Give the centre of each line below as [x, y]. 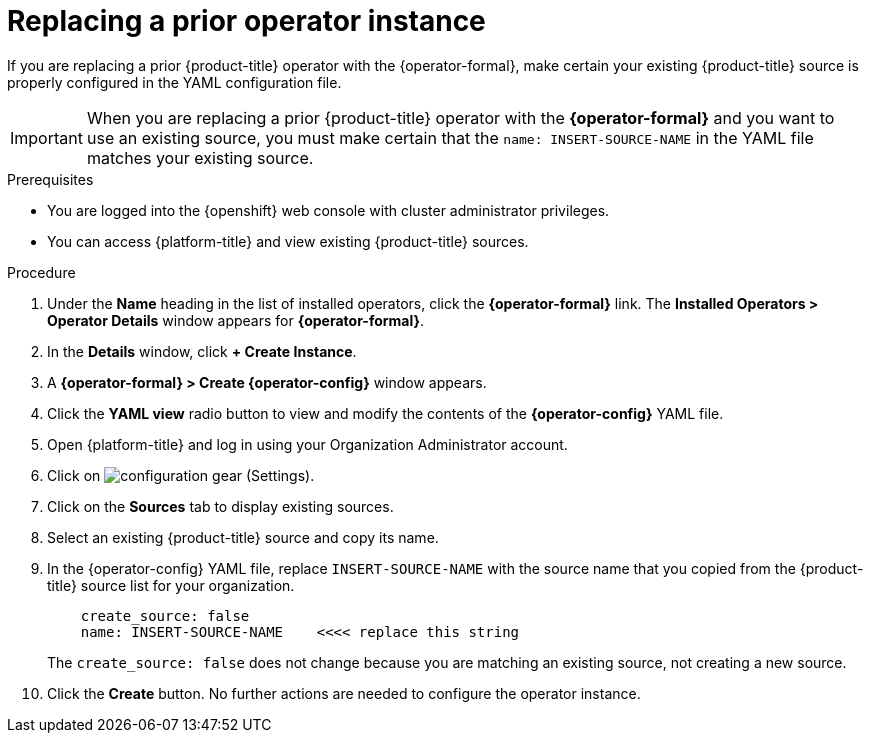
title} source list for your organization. [171, 585]
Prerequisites [50, 179]
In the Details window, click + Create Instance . [202, 351]
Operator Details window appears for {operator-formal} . [236, 320]
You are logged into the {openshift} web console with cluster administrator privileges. [328, 210]
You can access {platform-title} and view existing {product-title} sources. [288, 241]
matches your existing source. [200, 157]
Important [46, 137]
